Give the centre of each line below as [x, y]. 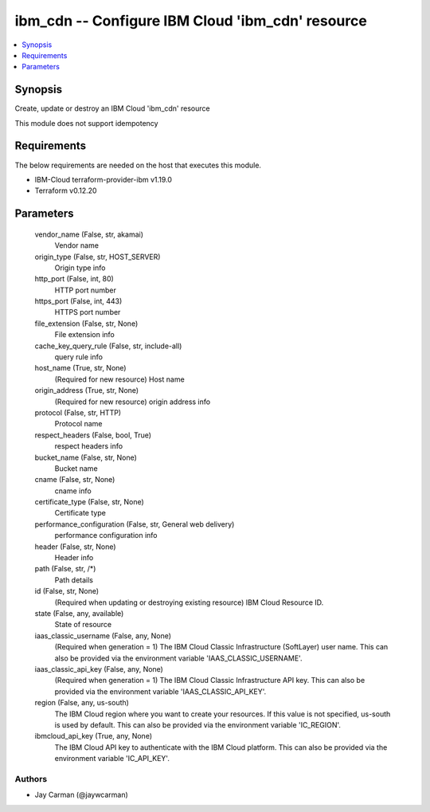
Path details [74, 580]
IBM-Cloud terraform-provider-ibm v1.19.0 [104, 179]
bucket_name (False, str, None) [86, 457]
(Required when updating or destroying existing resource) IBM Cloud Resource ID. [189, 602]
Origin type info [80, 268]
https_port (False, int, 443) [78, 301]
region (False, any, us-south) [82, 703]
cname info [73, 491]
